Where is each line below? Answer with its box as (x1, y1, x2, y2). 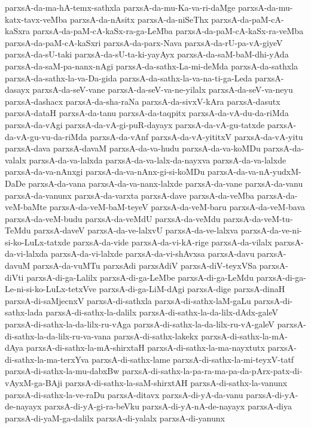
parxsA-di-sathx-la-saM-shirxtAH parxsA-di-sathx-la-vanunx (65, 377, 288, 388)
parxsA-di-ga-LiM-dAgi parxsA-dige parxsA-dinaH (99, 283, 285, 295)
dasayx (5, 83, 30, 96)
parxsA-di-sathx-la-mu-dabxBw (5, 365, 120, 377)
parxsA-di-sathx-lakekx (114, 329, 199, 342)
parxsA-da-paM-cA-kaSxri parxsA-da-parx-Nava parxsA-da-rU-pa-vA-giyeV (5, 36, 283, 48)
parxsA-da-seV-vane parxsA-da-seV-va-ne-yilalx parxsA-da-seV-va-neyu (32, 83, 293, 96)
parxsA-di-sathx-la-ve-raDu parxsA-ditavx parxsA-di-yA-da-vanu (5, 388, 243, 400)
